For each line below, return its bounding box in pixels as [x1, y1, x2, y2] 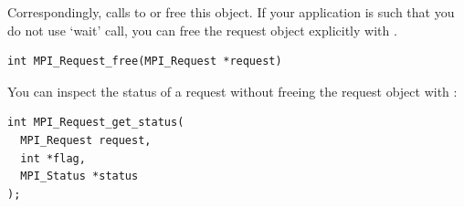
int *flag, [20, 151, 86, 165]
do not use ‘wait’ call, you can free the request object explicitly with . [7, 20, 397, 39]
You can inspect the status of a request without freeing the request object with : [7, 81, 458, 100]
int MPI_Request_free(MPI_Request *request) [7, 55, 282, 68]
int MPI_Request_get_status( [7, 116, 185, 129]
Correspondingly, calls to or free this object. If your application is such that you [7, 3, 455, 21]
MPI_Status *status [20, 170, 139, 183]
